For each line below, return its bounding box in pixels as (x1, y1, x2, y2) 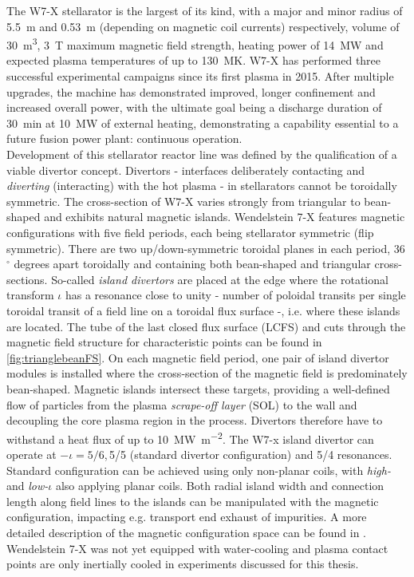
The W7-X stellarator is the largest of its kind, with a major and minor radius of (6, 2, 403, 18)
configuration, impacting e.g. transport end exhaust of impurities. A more (6, 508, 367, 525)
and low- (6, 477, 49, 494)
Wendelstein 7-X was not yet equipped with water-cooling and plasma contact (6, 539, 388, 556)
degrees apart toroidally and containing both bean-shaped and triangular (14, 255, 371, 272)
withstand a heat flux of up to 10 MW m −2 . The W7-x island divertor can (6, 428, 374, 447)
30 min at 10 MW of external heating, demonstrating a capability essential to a (6, 114, 399, 131)
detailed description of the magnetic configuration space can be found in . (6, 524, 366, 540)
